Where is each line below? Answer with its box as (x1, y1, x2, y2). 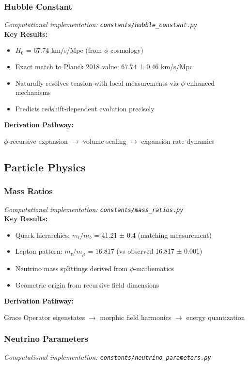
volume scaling (82, 136, 126, 146)
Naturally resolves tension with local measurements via (15, 77, 179, 88)
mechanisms (15, 87, 51, 97)
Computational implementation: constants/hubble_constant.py (4, 19, 198, 30)
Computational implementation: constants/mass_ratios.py (4, 204, 184, 214)
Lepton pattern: (15, 246, 62, 256)
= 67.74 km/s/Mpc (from (26, 45, 102, 55)
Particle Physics (4, 160, 86, 175)
